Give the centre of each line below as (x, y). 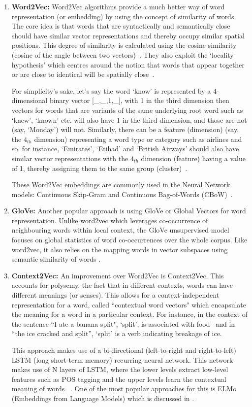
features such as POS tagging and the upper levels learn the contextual (119, 379)
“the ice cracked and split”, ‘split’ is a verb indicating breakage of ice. (117, 333)
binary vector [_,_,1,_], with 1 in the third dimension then (139, 100)
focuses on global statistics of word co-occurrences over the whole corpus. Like (129, 240)
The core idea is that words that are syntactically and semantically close (121, 26)
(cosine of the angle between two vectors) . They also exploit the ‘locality (123, 54)
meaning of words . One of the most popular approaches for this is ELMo (124, 389)
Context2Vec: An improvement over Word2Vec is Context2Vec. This (118, 275)
